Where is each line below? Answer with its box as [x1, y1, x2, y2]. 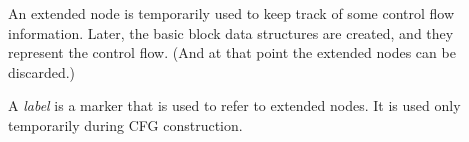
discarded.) [8, 61, 76, 82]
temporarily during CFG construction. [8, 114, 243, 135]
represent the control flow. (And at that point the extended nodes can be [8, 42, 456, 63]
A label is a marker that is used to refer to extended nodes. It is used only [8, 95, 461, 116]
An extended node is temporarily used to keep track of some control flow [8, 3, 455, 23]
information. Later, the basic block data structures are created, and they [8, 22, 454, 43]
